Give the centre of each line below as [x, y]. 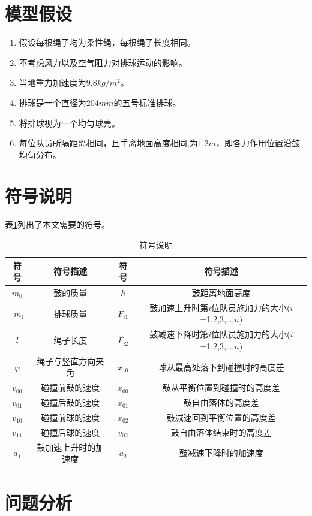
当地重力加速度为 [52, 82]
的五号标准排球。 [147, 102]
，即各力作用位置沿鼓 [258, 143]
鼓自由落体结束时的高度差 [221, 432]
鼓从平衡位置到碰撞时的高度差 [221, 387]
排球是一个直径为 [52, 102]
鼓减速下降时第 [179, 334]
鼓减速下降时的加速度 [221, 453]
